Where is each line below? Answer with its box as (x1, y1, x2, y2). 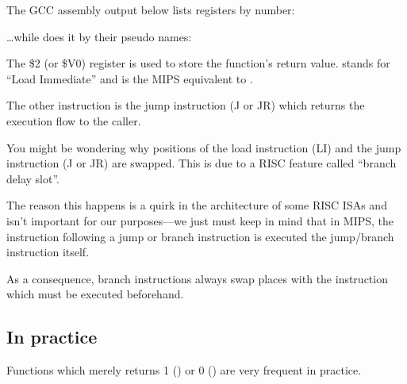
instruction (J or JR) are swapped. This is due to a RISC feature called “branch (6, 155, 397, 171)
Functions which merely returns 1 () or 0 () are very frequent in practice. (6, 362, 362, 378)
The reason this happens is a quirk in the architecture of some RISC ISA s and (6, 197, 387, 213)
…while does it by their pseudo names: (6, 28, 192, 44)
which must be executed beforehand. (6, 286, 184, 302)
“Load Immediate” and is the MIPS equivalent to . (6, 70, 253, 86)
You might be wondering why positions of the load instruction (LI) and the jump (6, 139, 401, 156)
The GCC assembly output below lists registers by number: (6, 2, 295, 17)
